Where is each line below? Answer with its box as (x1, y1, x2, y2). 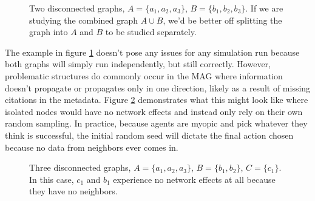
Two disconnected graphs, (29, 2, 125, 14)
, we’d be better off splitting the (163, 13, 282, 26)
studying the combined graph (29, 13, 138, 26)
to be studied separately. (105, 25, 197, 38)
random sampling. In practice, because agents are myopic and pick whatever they (5, 117, 308, 130)
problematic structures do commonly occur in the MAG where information (5, 69, 283, 82)
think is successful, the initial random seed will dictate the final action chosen (5, 128, 294, 141)
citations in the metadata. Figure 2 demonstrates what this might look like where (5, 93, 308, 106)
